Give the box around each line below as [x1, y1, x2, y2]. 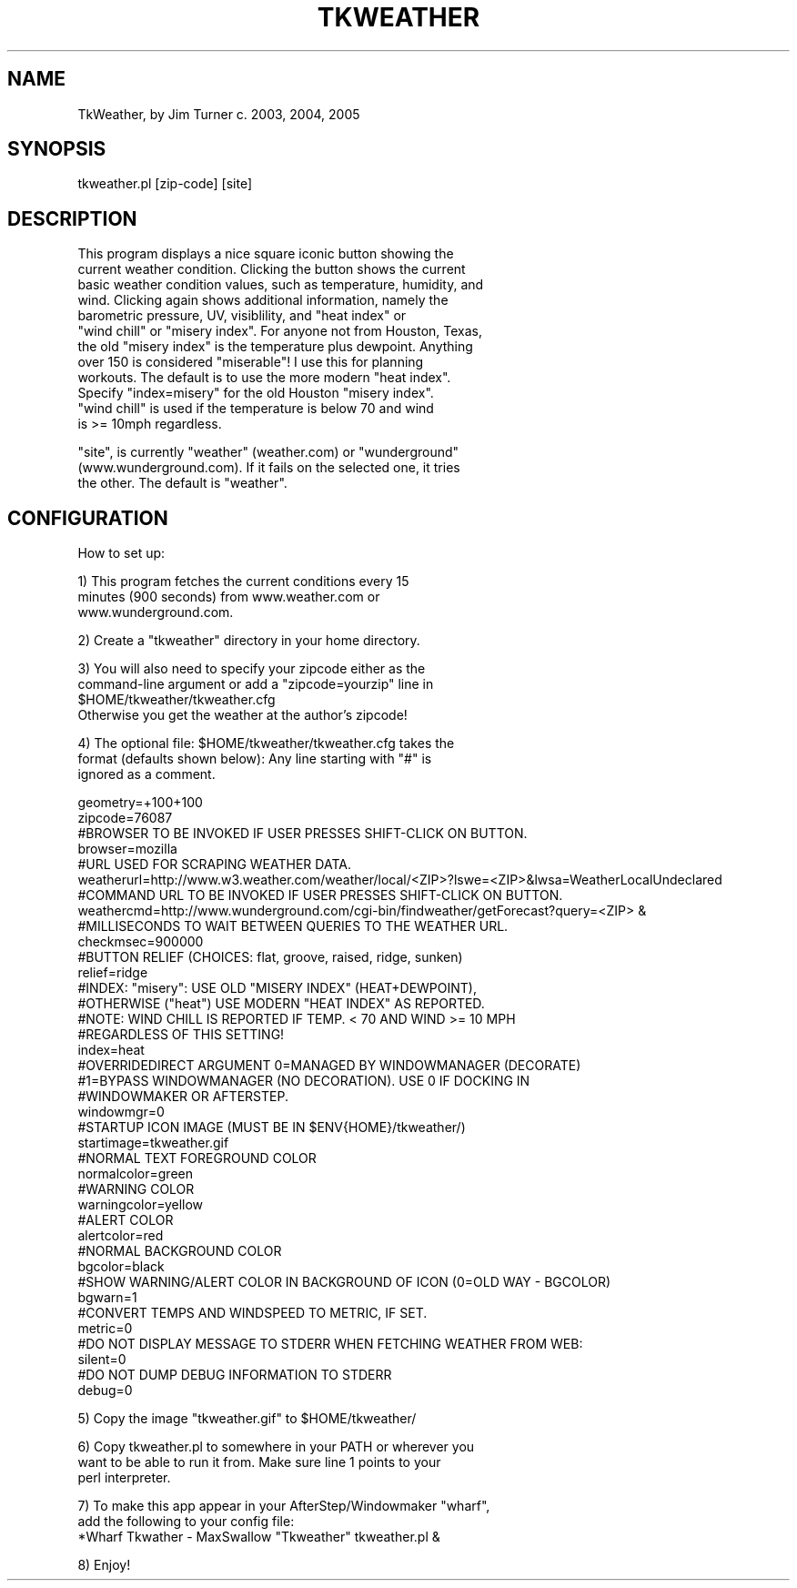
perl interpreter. [77, 1470, 171, 1486]
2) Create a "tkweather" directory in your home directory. [77, 632, 420, 649]
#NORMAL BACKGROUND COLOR [77, 1243, 282, 1259]
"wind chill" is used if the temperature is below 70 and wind [77, 400, 434, 417]
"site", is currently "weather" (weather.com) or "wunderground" [77, 444, 459, 460]
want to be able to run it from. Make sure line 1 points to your [77, 1454, 441, 1471]
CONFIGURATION [7, 506, 168, 530]
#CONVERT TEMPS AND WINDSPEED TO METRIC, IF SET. [77, 1305, 428, 1321]
